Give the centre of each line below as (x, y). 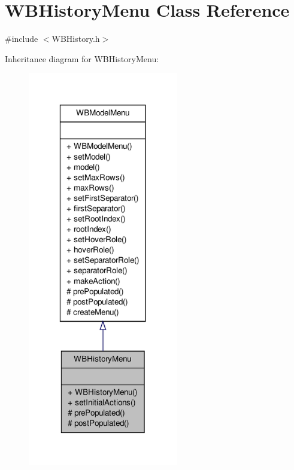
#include (22, 39)
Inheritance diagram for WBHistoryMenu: (82, 58)
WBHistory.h (76, 39)
